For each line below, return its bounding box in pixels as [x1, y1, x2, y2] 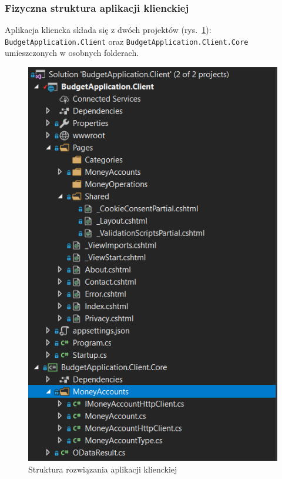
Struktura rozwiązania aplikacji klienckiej [28, 463, 177, 475]
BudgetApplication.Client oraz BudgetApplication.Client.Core [5, 35, 249, 47]
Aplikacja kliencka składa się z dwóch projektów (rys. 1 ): [5, 24, 211, 36]
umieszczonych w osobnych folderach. [5, 46, 139, 59]
